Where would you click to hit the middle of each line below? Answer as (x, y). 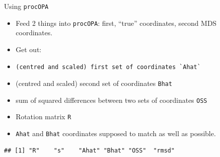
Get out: (29, 49)
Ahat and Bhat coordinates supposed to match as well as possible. (116, 133)
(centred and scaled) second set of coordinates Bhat (94, 83)
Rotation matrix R (43, 117)
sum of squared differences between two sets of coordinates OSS (111, 100)
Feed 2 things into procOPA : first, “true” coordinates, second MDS (116, 23)
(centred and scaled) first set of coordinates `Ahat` (108, 67)
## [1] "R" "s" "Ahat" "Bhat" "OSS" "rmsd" (89, 150)
